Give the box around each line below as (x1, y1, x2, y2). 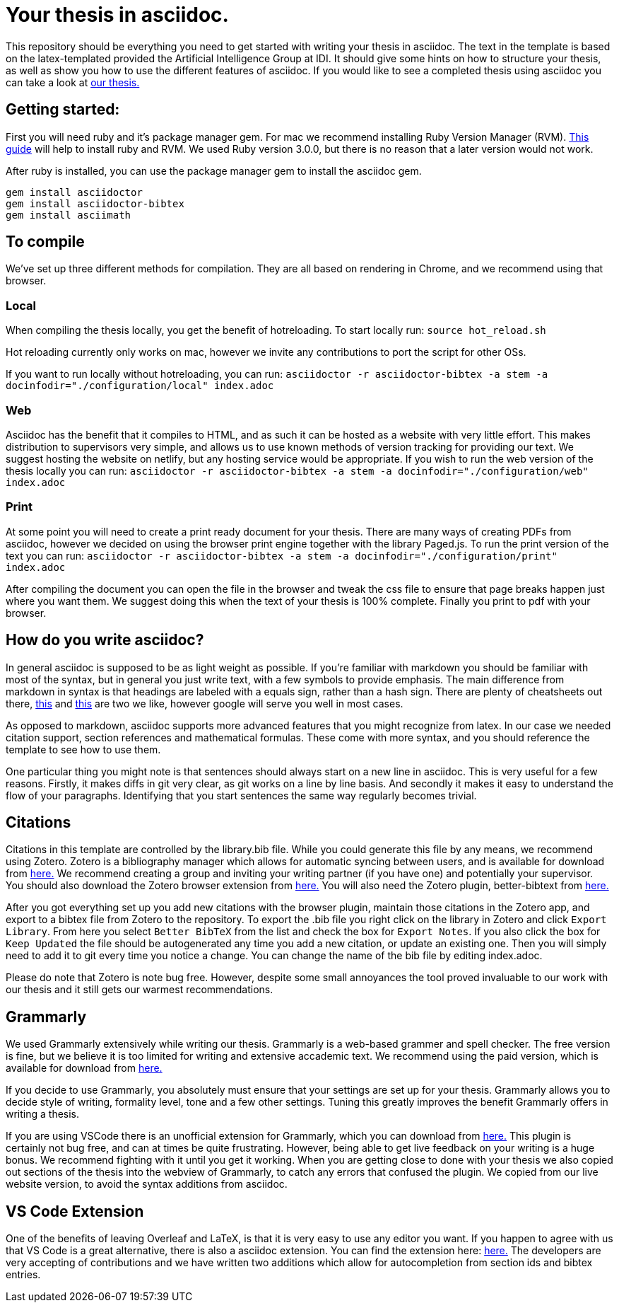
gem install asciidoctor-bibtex (6, 197, 184, 209)
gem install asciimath (6, 209, 131, 221)
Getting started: (6, 100, 120, 119)
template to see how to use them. (6, 743, 161, 756)
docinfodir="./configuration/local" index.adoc (6, 380, 274, 392)
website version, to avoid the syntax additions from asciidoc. (6, 1178, 288, 1191)
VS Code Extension (6, 1202, 144, 1220)
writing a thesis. (6, 1108, 80, 1121)
